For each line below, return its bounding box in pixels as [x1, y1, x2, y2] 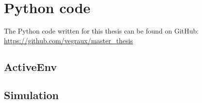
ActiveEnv [4, 59, 57, 74]
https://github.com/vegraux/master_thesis [4, 35, 133, 45]
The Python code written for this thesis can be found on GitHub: [4, 26, 199, 36]
